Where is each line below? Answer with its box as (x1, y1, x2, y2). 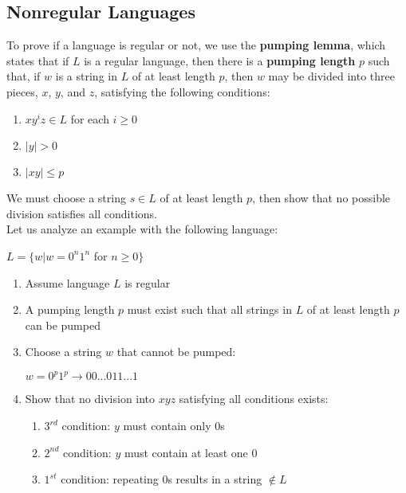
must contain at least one (124, 444, 248, 460)
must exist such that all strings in (127, 301, 292, 318)
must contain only (123, 417, 211, 434)
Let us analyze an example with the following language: (6, 221, 278, 237)
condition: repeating (61, 471, 159, 487)
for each (70, 110, 109, 127)
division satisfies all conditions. (6, 205, 158, 221)
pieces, (6, 83, 38, 100)
